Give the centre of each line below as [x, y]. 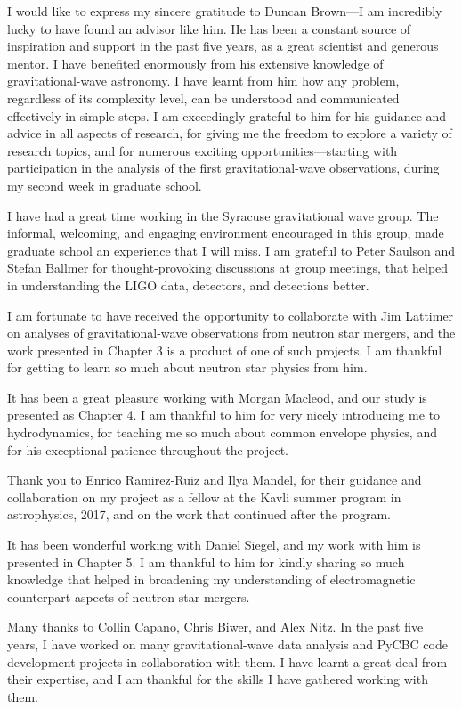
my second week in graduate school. [105, 185]
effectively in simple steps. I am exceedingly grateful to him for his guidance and [227, 115]
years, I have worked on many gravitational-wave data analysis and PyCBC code [227, 644]
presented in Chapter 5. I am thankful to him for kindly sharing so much [206, 562]
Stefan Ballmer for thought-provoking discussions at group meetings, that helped [228, 268]
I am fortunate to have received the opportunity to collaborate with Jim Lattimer [231, 315]
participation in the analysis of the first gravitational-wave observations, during [223, 168]
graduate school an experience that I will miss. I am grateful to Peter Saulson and [231, 250]
